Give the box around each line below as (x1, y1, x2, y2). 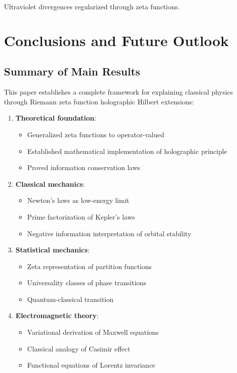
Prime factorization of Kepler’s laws (27, 211, 135, 222)
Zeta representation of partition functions (27, 261, 152, 271)
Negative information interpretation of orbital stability (27, 228, 191, 238)
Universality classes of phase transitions (27, 277, 147, 288)
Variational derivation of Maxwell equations (27, 327, 159, 337)
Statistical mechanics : (15, 245, 90, 255)
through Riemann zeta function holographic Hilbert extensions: (4, 96, 194, 106)
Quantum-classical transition (27, 294, 114, 304)
